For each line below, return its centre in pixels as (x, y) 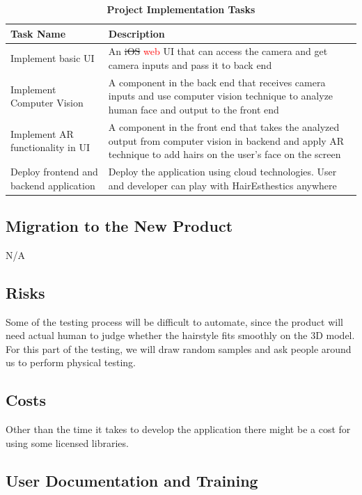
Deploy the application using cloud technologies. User (222, 171)
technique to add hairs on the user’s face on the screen (225, 154)
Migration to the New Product (119, 226)
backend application (53, 185)
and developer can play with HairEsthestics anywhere (222, 185)
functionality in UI (50, 147)
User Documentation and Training (132, 480)
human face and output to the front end (194, 110)
